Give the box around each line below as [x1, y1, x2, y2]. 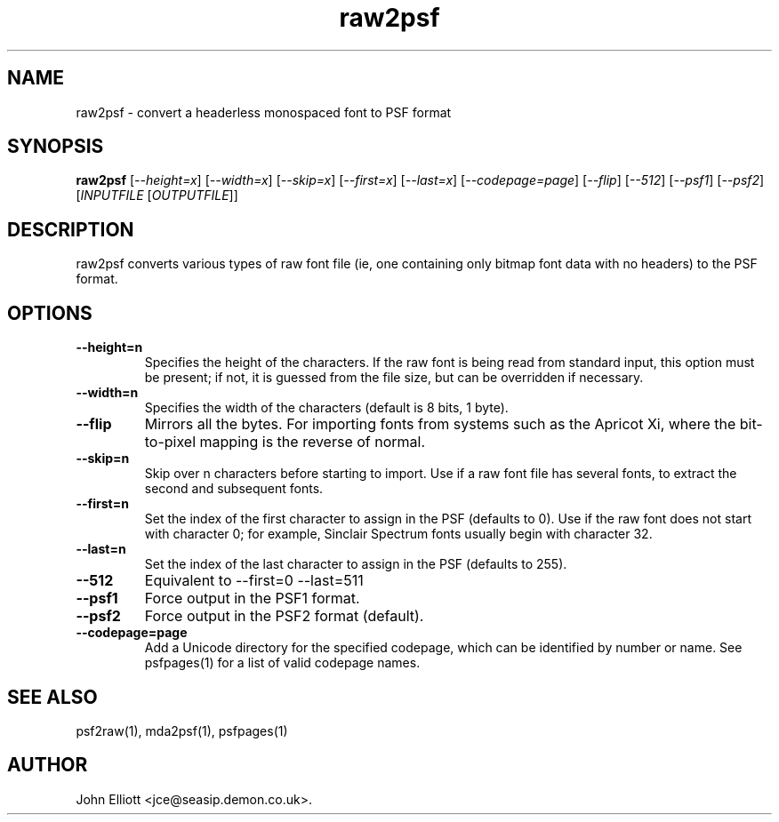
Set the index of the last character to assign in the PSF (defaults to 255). [144, 556, 567, 572]
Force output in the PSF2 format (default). [144, 607, 424, 626]
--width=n [76, 385, 139, 401]
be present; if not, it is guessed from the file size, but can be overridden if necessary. [144, 370, 644, 386]
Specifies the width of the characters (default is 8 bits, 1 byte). [144, 400, 509, 416]
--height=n [76, 339, 143, 355]
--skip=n [76, 451, 130, 467]
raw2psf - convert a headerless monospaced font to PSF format [76, 104, 452, 120]
